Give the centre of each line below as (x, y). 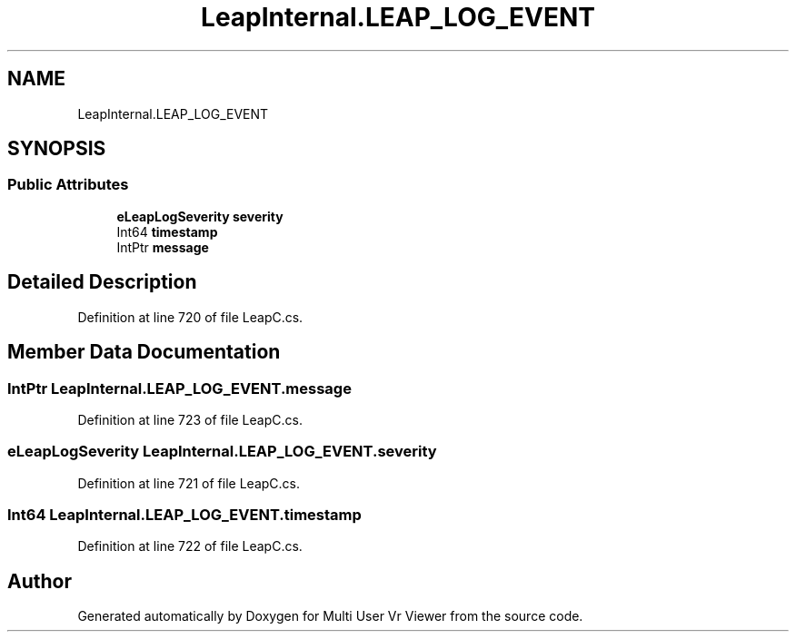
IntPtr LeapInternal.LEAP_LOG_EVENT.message (179, 388)
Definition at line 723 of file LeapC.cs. (190, 419)
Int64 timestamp (167, 231)
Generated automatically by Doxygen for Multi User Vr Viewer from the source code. (330, 616)
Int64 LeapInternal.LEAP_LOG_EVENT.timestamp (184, 515)
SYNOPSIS (57, 149)
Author (40, 581)
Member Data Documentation (144, 352)
